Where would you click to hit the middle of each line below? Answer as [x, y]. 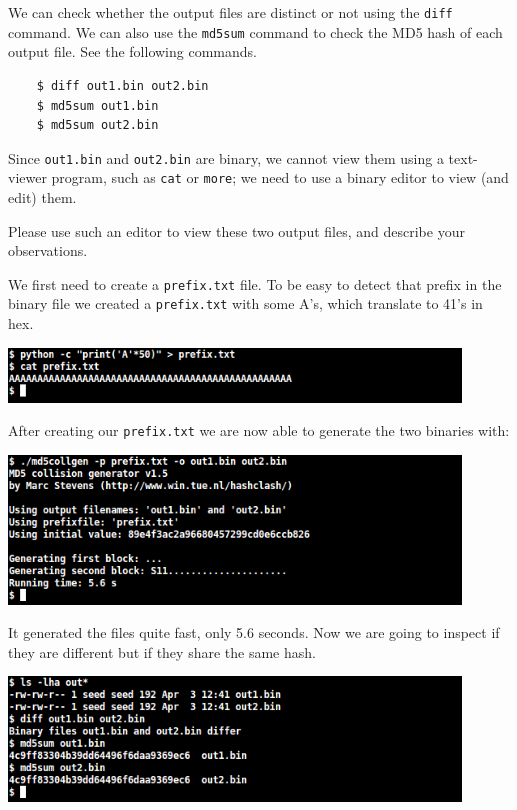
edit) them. [42, 197]
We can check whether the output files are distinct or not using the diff [230, 12]
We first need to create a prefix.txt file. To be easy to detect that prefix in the [255, 283]
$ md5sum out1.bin [97, 105]
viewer [27, 177]
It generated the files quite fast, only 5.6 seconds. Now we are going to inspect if [254, 632]
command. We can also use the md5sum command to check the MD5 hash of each [255, 31]
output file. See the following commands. [132, 51]
